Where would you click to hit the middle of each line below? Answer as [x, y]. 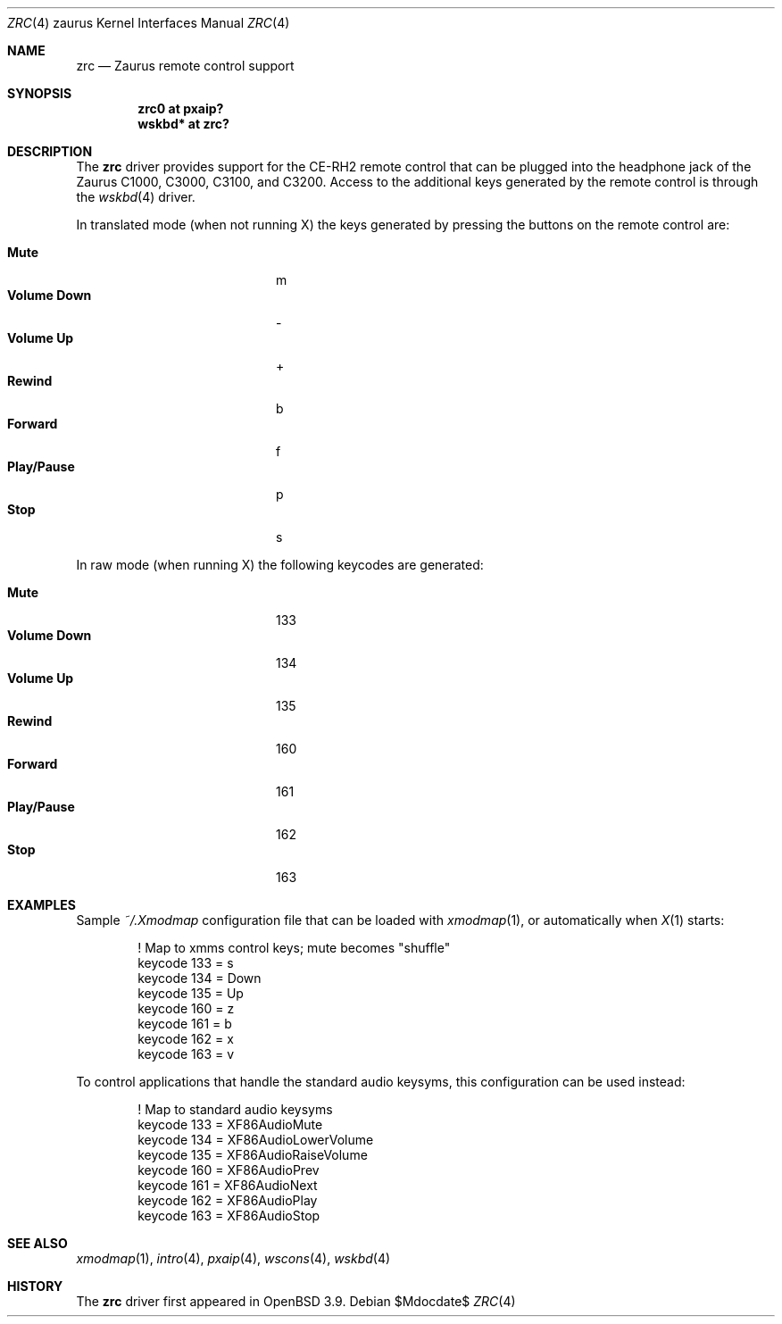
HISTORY [35, 1286]
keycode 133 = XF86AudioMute [230, 1124]
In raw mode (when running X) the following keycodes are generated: [280, 565]
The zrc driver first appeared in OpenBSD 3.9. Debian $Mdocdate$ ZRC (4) [296, 1301]
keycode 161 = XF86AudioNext [228, 1185]
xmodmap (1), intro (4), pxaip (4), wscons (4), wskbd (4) [233, 1258]
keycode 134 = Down [200, 978]
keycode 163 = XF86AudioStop [229, 1216]
